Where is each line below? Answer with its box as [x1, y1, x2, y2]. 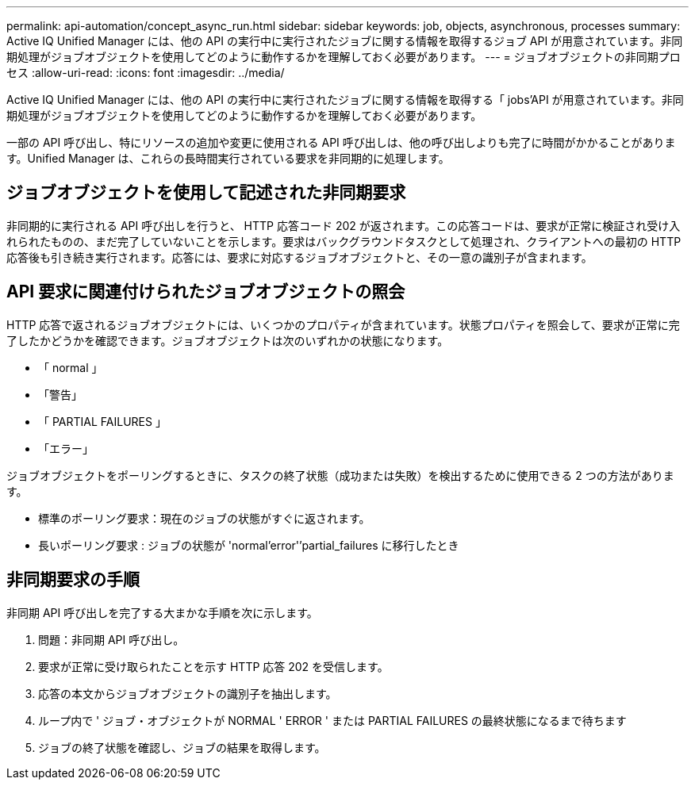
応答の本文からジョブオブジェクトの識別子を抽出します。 [38, 686, 337, 700]
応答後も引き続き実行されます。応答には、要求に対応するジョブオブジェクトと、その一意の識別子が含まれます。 [6, 250, 593, 264]
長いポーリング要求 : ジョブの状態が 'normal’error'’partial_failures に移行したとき [38, 538, 459, 552]
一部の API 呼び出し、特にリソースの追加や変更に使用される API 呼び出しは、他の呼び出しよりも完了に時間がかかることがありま [6, 136, 676, 149]
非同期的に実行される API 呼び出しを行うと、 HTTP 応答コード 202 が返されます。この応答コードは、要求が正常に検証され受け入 [6, 218, 681, 232]
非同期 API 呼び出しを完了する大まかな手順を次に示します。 [6, 605, 318, 619]
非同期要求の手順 [6, 569, 140, 590]
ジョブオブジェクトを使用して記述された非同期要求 [6, 182, 406, 203]
